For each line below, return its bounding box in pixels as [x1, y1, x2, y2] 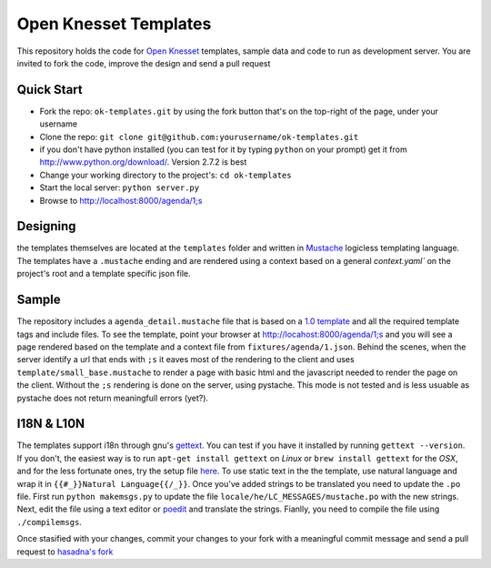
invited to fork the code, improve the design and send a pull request [16, 57, 271, 68]
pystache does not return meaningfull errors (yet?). [16, 392, 209, 403]
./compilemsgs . [16, 516, 82, 527]
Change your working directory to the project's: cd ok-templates [39, 169, 292, 180]
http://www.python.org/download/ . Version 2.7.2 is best [39, 157, 247, 167]
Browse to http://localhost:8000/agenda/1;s [39, 195, 203, 206]
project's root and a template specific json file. [16, 269, 191, 279]
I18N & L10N [16, 416, 85, 431]
